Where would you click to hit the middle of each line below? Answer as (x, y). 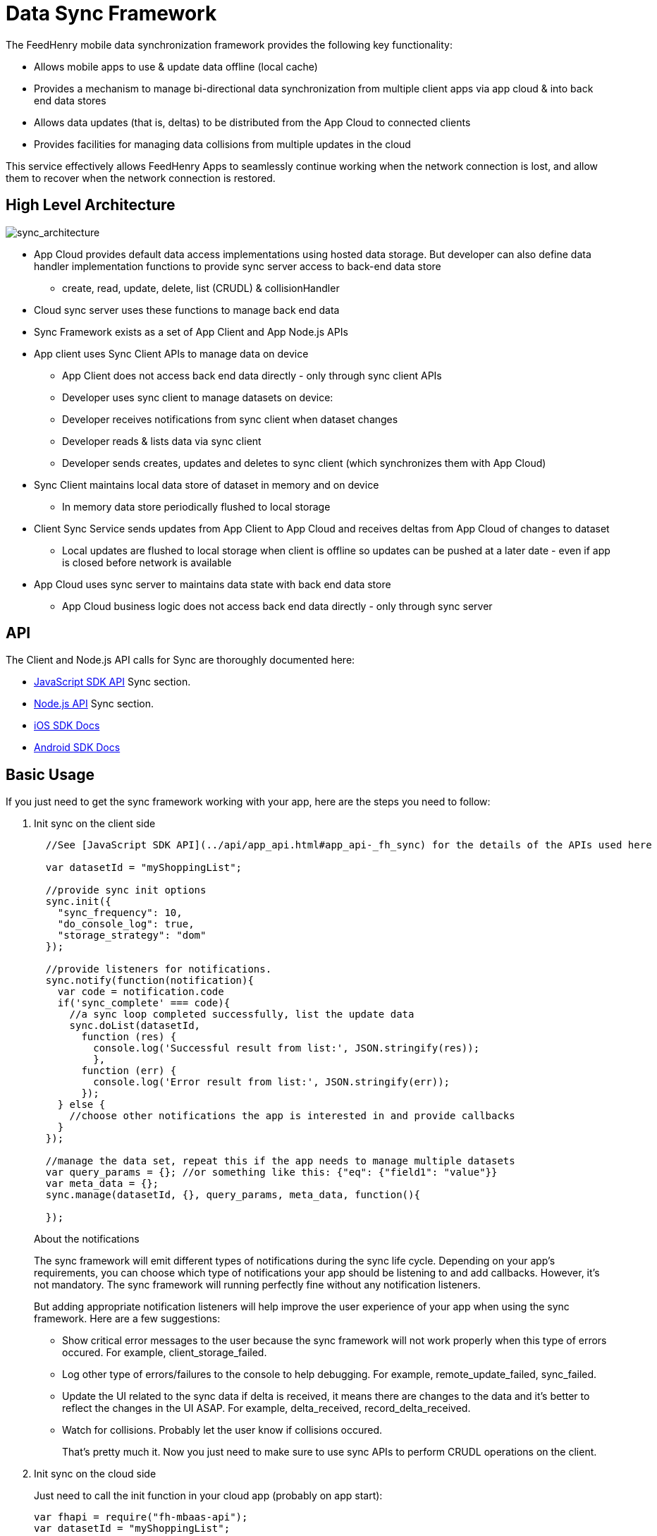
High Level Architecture (91, 205)
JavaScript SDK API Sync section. (112, 682)
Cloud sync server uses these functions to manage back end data (187, 310)
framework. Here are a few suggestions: (127, 1319)
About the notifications (87, 1239)
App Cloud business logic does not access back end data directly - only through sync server (277, 606)
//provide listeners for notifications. (159, 969)
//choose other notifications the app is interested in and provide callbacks (292, 1116)
